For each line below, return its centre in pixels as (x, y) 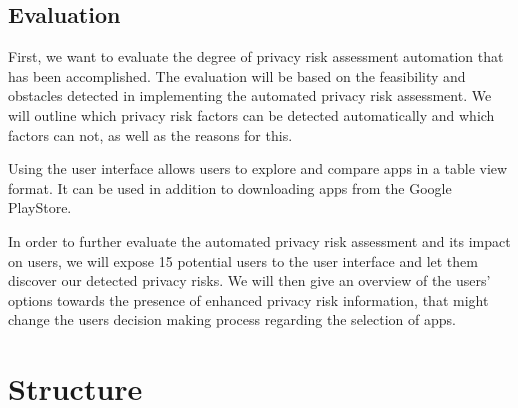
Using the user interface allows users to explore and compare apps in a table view (258, 168)
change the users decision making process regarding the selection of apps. (232, 319)
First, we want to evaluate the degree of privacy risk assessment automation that (256, 56)
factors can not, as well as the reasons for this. (150, 134)
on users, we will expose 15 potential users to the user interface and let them (243, 260)
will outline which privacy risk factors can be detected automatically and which (251, 114)
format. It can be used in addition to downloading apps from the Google (230, 187)
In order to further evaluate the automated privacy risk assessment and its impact (259, 240)
